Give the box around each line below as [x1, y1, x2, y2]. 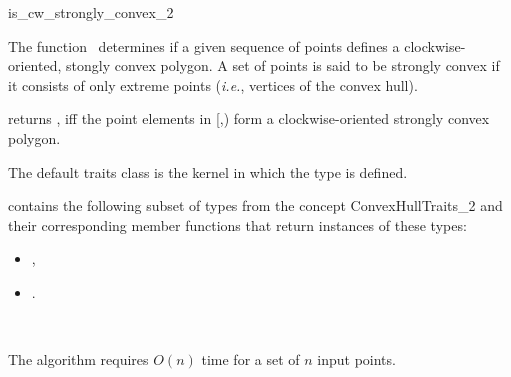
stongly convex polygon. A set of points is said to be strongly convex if [65, 55, 500, 76]
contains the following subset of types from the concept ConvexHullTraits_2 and [8, 195, 503, 216]
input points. [317, 349, 396, 370]
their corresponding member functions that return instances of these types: [8, 214, 467, 235]
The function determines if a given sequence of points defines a [8, 35, 400, 56]
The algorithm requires [8, 349, 149, 370]
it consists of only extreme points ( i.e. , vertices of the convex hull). [8, 74, 418, 95]
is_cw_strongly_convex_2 [8, 2, 174, 22]
